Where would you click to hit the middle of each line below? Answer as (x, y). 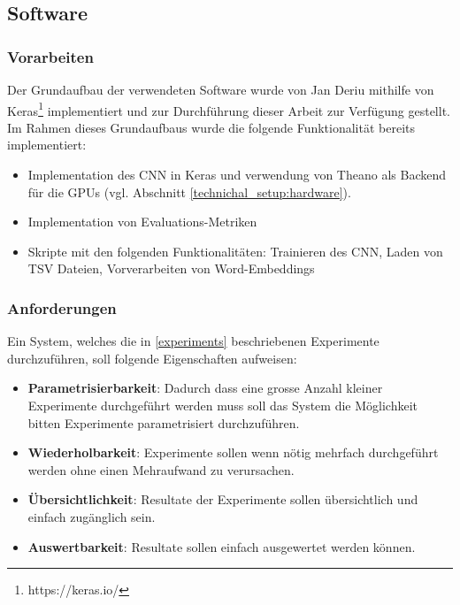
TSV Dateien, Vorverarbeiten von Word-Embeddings (171, 268)
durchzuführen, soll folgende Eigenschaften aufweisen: (152, 358)
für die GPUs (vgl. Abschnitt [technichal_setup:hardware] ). (189, 191)
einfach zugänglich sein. (92, 516)
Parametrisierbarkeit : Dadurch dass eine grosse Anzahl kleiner (205, 388)
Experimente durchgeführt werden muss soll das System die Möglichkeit (222, 405)
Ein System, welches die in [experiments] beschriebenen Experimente (193, 341)
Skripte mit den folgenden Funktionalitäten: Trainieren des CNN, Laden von (235, 251)
